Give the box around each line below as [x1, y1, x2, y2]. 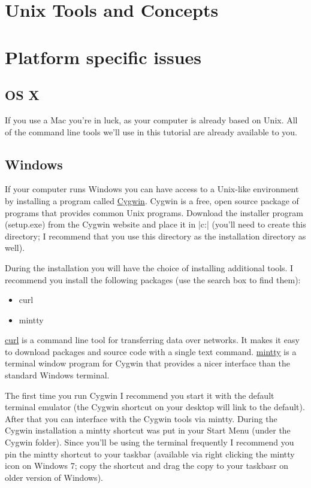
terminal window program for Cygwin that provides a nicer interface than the [5, 357, 290, 369]
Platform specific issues [5, 44, 201, 69]
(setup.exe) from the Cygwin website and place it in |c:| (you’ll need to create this [5, 218, 306, 231]
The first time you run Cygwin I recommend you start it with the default [5, 389, 274, 401]
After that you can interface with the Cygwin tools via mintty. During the [5, 412, 277, 425]
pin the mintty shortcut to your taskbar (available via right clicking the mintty [5, 447, 295, 460]
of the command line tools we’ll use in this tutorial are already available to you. [5, 125, 298, 138]
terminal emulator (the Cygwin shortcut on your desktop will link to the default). [5, 401, 305, 413]
